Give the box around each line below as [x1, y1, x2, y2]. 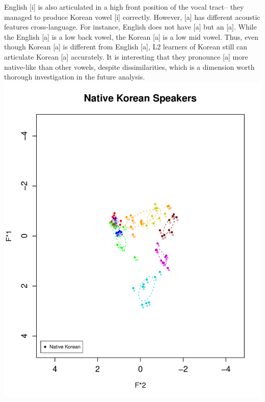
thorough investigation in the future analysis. [4, 71, 145, 82]
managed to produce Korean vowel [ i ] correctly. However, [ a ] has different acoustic [4, 11, 260, 22]
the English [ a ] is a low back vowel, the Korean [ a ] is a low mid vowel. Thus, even [4, 31, 259, 42]
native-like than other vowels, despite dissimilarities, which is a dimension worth [4, 61, 255, 72]
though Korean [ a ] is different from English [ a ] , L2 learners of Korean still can [4, 41, 248, 52]
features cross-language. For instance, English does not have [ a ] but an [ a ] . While [4, 21, 257, 32]
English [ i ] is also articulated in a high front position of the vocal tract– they [4, 2, 244, 12]
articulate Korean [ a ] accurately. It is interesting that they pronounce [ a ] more [4, 51, 248, 62]
